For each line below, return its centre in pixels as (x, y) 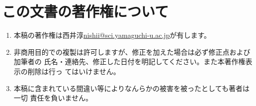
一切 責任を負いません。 (53, 98)
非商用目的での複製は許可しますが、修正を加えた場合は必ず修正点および (132, 52)
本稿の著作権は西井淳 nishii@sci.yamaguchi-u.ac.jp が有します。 (112, 35)
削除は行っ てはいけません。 (74, 71)
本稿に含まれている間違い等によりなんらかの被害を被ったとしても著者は (131, 88)
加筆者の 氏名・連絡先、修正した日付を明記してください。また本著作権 (129, 61)
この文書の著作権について (85, 11)
